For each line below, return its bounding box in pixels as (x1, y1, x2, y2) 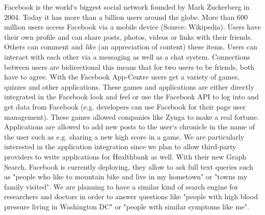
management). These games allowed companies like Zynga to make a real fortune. (4, 111, 259, 122)
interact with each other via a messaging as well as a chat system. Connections (4, 51, 250, 62)
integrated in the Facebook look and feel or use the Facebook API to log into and (4, 91, 259, 102)
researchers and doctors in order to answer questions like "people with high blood (4, 191, 258, 202)
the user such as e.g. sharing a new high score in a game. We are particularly (4, 131, 245, 142)
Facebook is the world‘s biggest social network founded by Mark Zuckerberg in (4, 2, 250, 12)
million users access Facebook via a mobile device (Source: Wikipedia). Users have (4, 21, 261, 32)
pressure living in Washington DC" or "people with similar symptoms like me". (4, 201, 249, 211)
